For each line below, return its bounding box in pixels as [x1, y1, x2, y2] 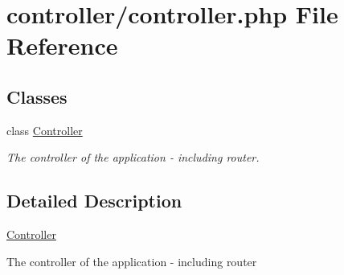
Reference [6, 29, 118, 62]
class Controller [6, 121, 83, 138]
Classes [6, 84, 68, 109]
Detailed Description [6, 188, 182, 213]
